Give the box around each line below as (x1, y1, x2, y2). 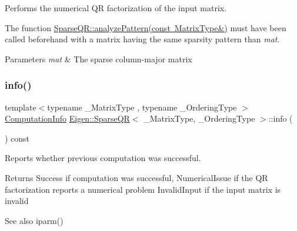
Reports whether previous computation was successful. (5, 152, 201, 164)
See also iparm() (5, 214, 64, 226)
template (5, 101, 36, 113)
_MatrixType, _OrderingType (144, 112, 255, 125)
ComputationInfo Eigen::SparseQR (5, 112, 130, 125)
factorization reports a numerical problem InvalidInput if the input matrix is (5, 183, 281, 195)
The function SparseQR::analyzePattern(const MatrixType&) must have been (5, 21, 286, 34)
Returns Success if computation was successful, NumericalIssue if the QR (5, 171, 268, 183)
